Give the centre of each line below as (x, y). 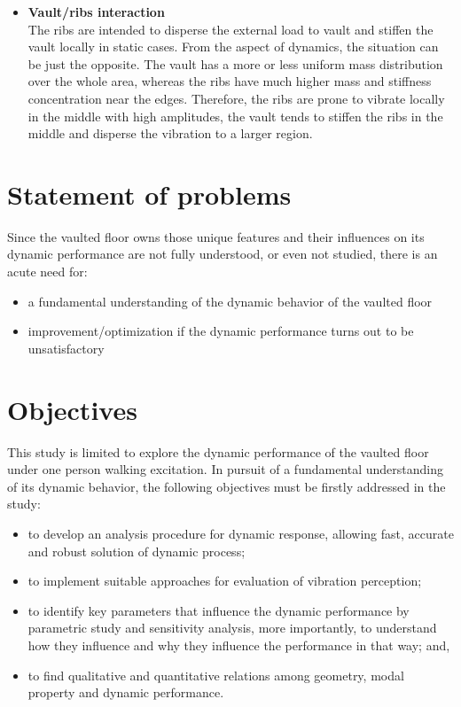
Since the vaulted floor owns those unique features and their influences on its (216, 236)
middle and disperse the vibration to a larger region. (170, 133)
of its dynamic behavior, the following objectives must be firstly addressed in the (227, 486)
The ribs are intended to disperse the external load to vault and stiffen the (230, 29)
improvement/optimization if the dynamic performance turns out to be (221, 331)
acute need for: (47, 272)
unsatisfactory (66, 348)
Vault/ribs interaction (96, 12)
